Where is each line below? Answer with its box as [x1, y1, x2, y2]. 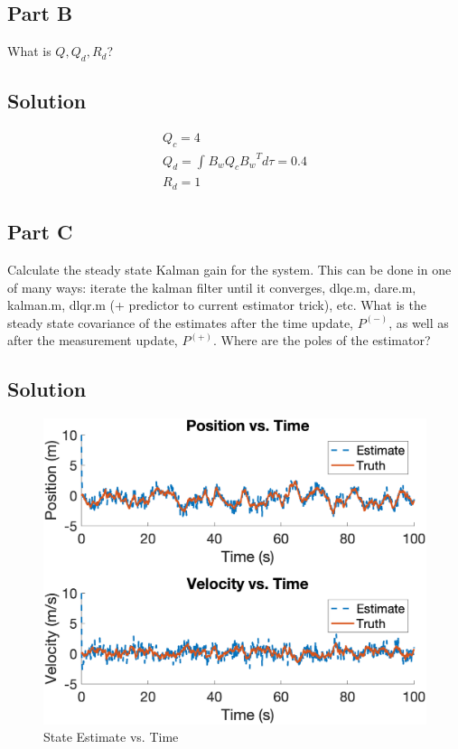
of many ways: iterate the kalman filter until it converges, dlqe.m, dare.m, [7, 277, 416, 296]
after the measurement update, [7, 331, 178, 350]
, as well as [388, 313, 449, 332]
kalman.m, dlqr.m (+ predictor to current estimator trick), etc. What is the [7, 295, 426, 314]
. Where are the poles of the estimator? [212, 331, 431, 350]
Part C [7, 218, 73, 246]
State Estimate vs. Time [43, 727, 179, 746]
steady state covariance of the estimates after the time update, [7, 313, 353, 332]
